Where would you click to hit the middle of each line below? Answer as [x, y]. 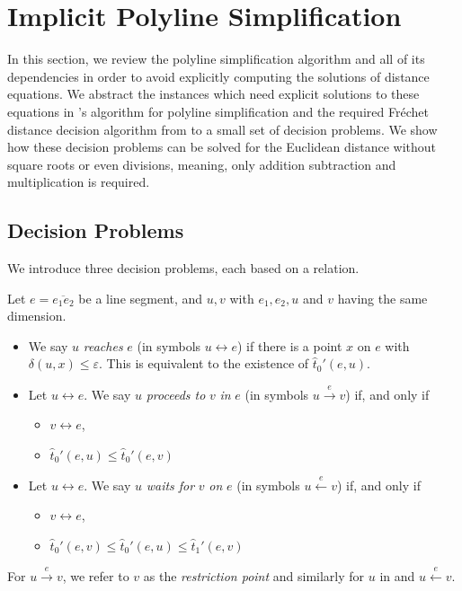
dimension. [37, 316]
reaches [103, 345]
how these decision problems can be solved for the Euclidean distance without [222, 147]
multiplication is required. [79, 182]
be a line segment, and [141, 298]
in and [397, 575]
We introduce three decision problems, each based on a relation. [183, 268]
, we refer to [96, 575]
